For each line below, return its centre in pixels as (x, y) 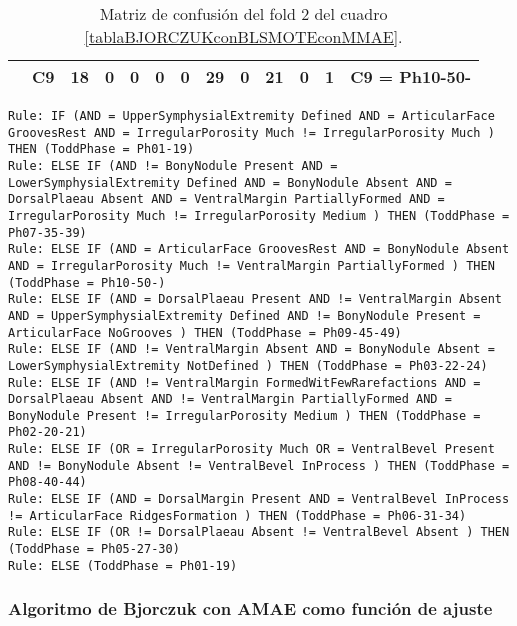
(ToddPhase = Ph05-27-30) (94, 549)
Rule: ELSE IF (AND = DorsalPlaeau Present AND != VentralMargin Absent (255, 299)
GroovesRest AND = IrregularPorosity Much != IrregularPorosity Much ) (251, 132)
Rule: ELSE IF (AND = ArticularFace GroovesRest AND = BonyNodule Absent (259, 249)
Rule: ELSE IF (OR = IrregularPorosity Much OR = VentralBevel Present (251, 449)
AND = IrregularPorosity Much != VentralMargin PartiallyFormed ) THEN (251, 265)
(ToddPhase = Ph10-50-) (87, 282)
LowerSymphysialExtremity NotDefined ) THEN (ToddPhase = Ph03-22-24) (248, 365)
